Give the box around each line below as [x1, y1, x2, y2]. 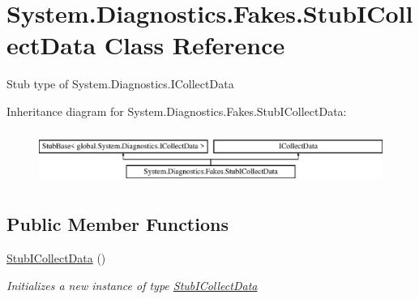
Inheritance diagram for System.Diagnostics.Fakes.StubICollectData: [6, 102, 347, 119]
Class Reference [104, 28, 285, 62]
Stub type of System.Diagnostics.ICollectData [6, 75, 234, 92]
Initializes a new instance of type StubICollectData [6, 276, 258, 293]
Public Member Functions [6, 211, 229, 237]
